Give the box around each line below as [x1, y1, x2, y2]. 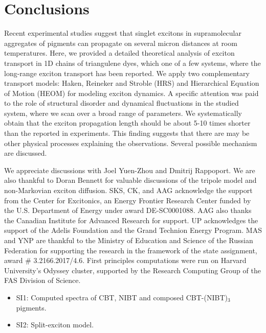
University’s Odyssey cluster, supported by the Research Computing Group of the [4, 265, 261, 275]
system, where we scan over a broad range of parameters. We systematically [4, 107, 242, 118]
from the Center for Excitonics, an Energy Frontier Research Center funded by [4, 195, 251, 205]
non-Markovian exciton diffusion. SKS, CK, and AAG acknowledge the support [4, 185, 253, 196]
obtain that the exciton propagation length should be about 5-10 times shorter [4, 117, 251, 128]
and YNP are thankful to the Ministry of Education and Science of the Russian [4, 235, 253, 245]
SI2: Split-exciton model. [16, 319, 94, 330]
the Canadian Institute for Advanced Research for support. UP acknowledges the [4, 215, 258, 225]
